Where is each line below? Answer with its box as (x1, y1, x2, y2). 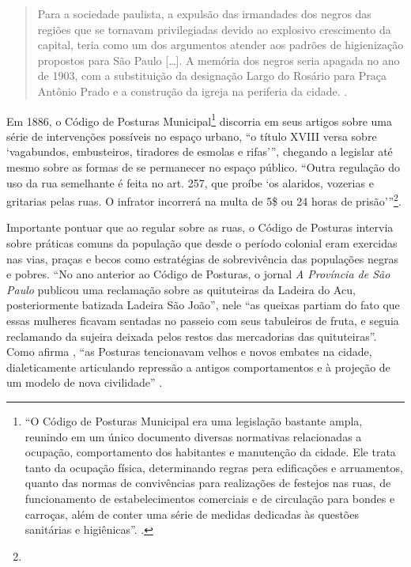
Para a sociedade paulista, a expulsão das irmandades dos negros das (37, 6, 371, 21)
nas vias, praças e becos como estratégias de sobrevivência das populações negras (6, 250, 398, 266)
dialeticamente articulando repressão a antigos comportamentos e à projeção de (6, 358, 390, 375)
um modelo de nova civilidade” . (6, 374, 163, 391)
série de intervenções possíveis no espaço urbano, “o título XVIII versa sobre (6, 127, 377, 144)
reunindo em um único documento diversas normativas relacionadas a (25, 428, 362, 444)
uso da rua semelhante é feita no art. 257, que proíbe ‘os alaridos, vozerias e (6, 174, 374, 191)
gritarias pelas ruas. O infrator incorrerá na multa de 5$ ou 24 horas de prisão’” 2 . (6, 191, 402, 209)
